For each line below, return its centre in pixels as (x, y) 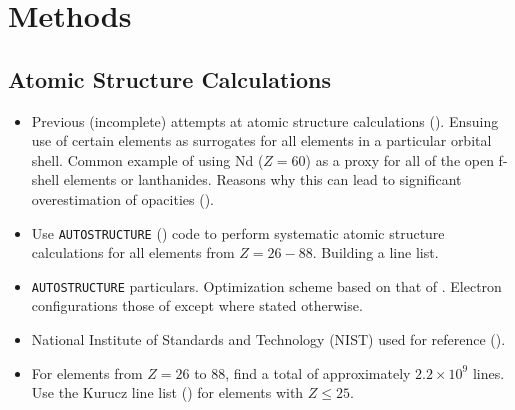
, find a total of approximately (318, 372)
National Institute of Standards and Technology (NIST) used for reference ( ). (268, 339)
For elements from (87, 372)
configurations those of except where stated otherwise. (197, 305)
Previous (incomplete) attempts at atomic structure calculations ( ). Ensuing (265, 120)
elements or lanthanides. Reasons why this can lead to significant (262, 179)
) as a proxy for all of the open (399, 159)
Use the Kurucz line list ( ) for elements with (167, 392)
